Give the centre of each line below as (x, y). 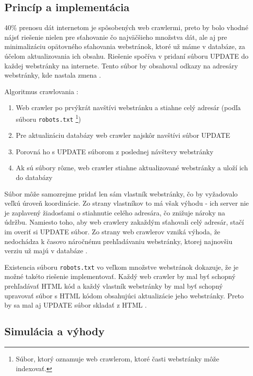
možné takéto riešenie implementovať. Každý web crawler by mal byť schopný (120, 276)
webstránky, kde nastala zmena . (53, 75)
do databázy (34, 177)
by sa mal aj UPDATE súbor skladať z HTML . (76, 305)
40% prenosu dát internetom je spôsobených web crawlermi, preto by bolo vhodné (126, 27)
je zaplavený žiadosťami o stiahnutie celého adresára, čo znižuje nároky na (115, 212)
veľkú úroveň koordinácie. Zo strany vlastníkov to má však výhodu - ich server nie (127, 203)
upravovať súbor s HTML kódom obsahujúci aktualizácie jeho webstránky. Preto (124, 295)
